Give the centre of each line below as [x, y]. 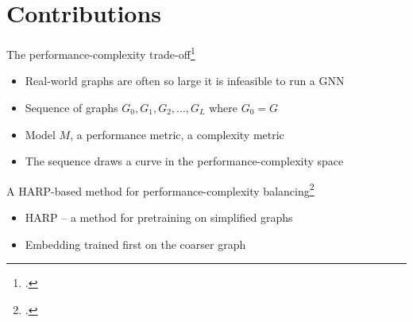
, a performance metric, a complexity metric [177, 134]
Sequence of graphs [71, 107]
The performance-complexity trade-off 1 [101, 53]
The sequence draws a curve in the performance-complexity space [184, 161]
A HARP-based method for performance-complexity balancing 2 [160, 189]
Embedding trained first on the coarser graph [135, 244]
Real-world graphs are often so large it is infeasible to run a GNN [185, 81]
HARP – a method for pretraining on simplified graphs [159, 217]
